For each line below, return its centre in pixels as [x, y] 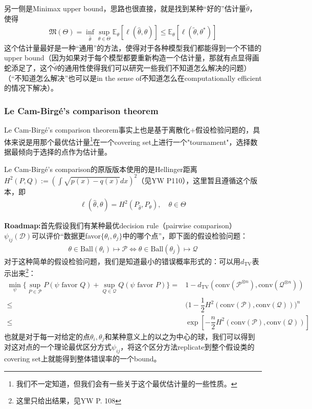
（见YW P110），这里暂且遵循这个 [194, 180]
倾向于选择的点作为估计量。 [65, 151]
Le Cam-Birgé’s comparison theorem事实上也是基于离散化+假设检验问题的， [129, 130]
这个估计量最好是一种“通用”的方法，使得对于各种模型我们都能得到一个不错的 [133, 47]
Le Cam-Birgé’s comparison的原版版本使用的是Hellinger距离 [101, 169]
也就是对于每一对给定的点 [47, 336]
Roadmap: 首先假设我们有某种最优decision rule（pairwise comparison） [120, 225]
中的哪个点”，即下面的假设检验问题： [185, 235]
